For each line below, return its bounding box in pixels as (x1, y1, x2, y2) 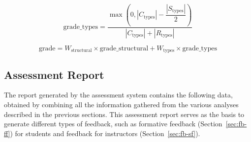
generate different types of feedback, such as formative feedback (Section (4, 118, 222, 129)
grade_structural (99, 45, 149, 52)
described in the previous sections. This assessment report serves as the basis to (4, 109, 245, 119)
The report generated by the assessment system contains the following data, (4, 90, 233, 100)
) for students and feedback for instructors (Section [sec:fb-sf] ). (10, 128, 200, 138)
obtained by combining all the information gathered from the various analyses (4, 99, 239, 110)
